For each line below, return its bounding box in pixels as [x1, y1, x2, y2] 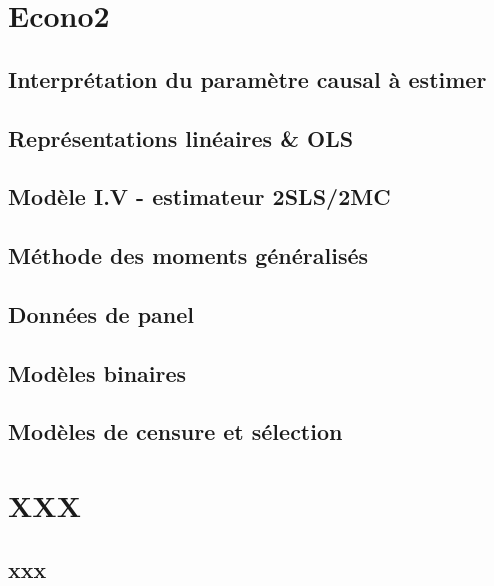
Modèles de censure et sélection [8, 416, 343, 447]
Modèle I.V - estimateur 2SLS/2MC [8, 181, 391, 212]
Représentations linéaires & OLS [8, 122, 354, 153]
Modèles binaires [8, 357, 187, 388]
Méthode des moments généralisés [8, 240, 369, 271]
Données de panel [8, 298, 195, 329]
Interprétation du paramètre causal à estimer [8, 63, 487, 94]
